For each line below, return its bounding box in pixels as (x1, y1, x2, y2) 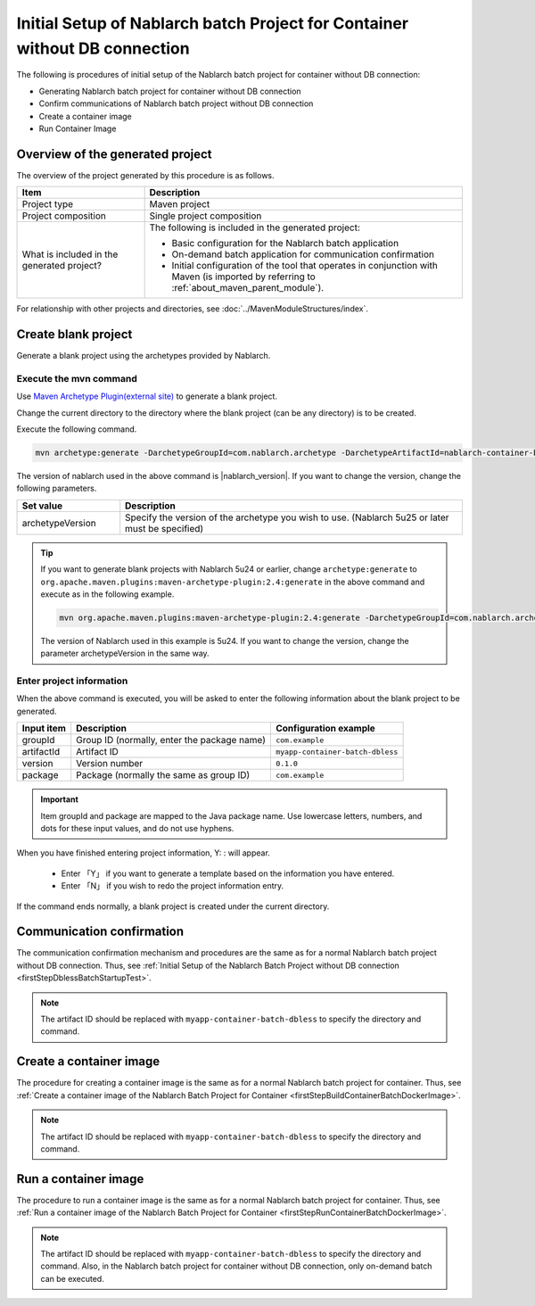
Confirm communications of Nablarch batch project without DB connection (38, 98, 314, 109)
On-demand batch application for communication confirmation (171, 248, 435, 260)
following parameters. (16, 483, 97, 494)
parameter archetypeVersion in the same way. (40, 648, 210, 659)
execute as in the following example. (40, 589, 175, 599)
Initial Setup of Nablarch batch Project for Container (16, 13, 409, 33)
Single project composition (149, 210, 262, 222)
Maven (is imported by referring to (171, 270, 316, 283)
